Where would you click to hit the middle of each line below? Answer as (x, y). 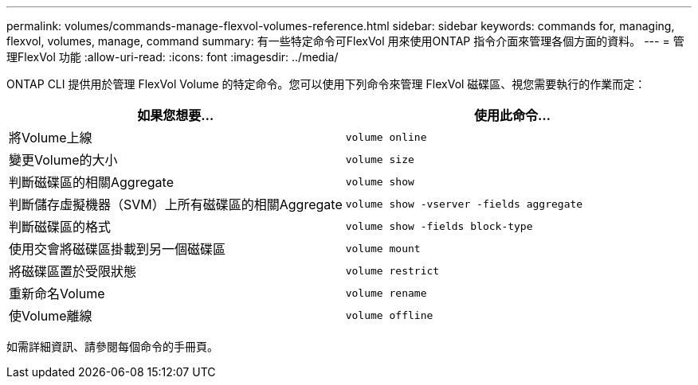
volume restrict (392, 270)
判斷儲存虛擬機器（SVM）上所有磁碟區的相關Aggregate (176, 204)
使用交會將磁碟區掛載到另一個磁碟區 (118, 249)
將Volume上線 (51, 138)
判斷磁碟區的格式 (60, 227)
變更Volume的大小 (63, 160)
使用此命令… (513, 115)
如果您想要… (176, 115)
